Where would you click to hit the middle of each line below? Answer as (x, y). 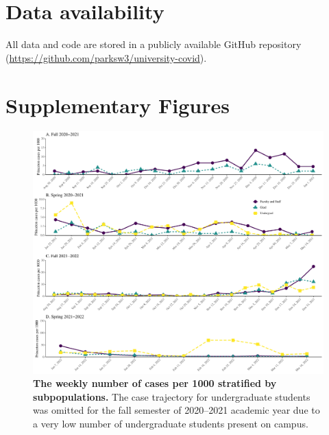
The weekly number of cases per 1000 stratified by (155, 383)
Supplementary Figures (118, 105)
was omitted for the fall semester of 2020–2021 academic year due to (176, 410)
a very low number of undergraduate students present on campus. (171, 423)
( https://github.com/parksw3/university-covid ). (106, 57)
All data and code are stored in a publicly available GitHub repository (154, 44)
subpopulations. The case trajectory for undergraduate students (172, 396)
